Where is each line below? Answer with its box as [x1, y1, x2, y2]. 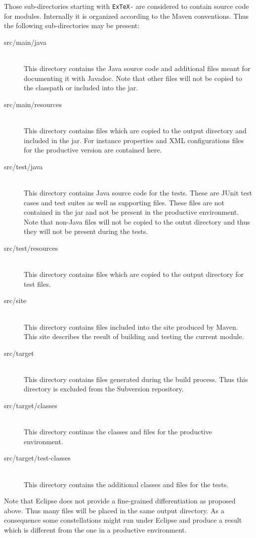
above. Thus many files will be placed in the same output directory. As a [4, 505, 224, 515]
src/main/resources [4, 99, 62, 109]
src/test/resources [4, 242, 58, 253]
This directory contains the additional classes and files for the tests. [24, 479, 229, 489]
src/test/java [4, 161, 43, 171]
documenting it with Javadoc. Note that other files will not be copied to [24, 73, 242, 83]
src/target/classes [4, 400, 57, 411]
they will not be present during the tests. [24, 226, 148, 236]
